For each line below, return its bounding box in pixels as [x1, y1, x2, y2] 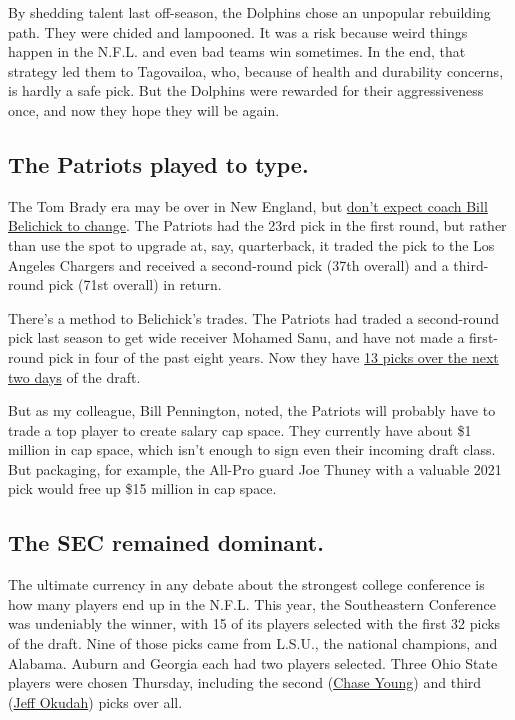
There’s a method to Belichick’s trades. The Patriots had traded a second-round [8, 307, 499, 328]
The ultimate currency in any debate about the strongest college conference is [8, 574, 485, 595]
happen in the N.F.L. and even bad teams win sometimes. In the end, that [8, 41, 466, 62]
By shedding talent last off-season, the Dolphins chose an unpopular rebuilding [8, 2, 491, 22]
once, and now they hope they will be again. [8, 99, 280, 120]
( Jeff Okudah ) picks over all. [8, 691, 183, 712]
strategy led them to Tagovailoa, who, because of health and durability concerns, [8, 60, 504, 81]
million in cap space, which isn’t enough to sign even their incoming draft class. [8, 439, 496, 460]
